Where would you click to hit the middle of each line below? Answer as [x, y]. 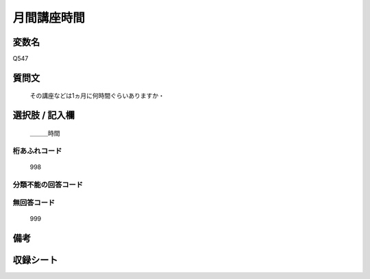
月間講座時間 [49, 18]
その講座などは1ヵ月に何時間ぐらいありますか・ [97, 96]
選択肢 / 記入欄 [44, 115]
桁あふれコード [37, 150]
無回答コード [34, 203]
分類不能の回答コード [48, 185]
